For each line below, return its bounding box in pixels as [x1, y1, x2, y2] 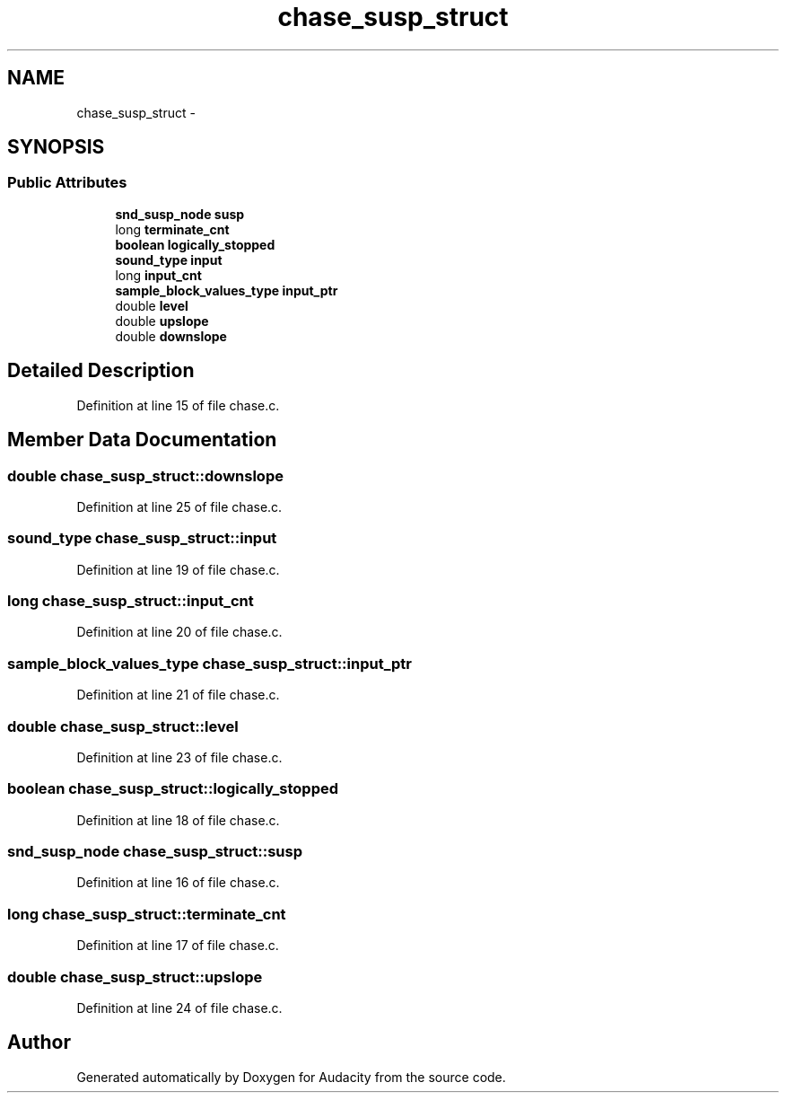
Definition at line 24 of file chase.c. [76, 999, 283, 1016]
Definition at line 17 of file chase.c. [76, 937, 279, 954]
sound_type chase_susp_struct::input [7, 529, 277, 548]
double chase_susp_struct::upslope [7, 967, 263, 986]
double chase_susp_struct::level [7, 717, 239, 735]
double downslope [115, 328, 227, 344]
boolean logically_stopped [115, 236, 275, 252]
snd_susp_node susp [115, 206, 245, 222]
